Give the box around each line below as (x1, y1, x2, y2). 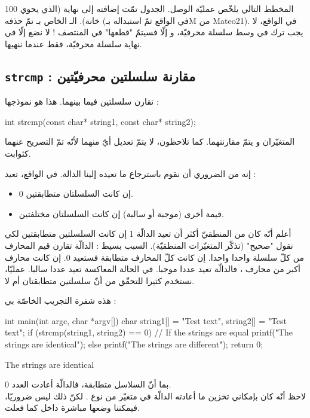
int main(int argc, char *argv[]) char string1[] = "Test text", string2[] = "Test (5, 314, 287, 327)
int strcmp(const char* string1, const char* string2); (5, 115, 196, 127)
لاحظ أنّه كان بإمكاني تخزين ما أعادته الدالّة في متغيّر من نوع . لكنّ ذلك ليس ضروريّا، (5, 389, 306, 402)
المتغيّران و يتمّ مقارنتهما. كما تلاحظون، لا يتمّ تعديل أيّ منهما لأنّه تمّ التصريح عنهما (5, 135, 295, 148)
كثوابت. (5, 147, 31, 159)
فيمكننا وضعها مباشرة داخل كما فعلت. (5, 401, 140, 414)
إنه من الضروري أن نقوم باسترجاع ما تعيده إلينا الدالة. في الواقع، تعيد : (5, 167, 256, 179)
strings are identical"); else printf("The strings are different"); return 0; (5, 338, 263, 350)
